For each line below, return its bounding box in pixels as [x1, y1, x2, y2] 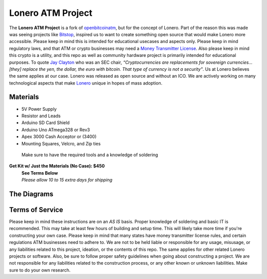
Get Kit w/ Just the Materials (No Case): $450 [9, 163, 105, 169]
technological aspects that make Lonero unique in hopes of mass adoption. [9, 80, 163, 86]
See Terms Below [21, 170, 58, 176]
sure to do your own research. [9, 267, 71, 273]
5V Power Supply [21, 106, 57, 112]
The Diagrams [9, 189, 54, 198]
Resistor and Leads [21, 113, 61, 119]
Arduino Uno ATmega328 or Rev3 [21, 127, 90, 133]
